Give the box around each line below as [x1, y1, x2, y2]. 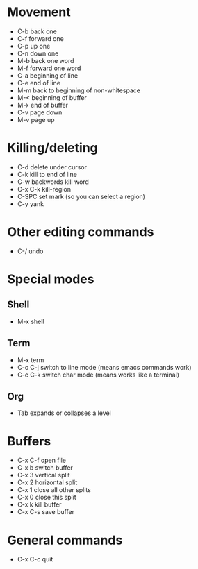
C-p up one [17, 42, 51, 50]
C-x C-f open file [17, 456, 66, 465]
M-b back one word [17, 56, 74, 65]
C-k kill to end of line [17, 170, 78, 178]
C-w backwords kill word [17, 178, 89, 186]
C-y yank [17, 199, 44, 208]
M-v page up [17, 115, 55, 124]
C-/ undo [17, 247, 44, 255]
